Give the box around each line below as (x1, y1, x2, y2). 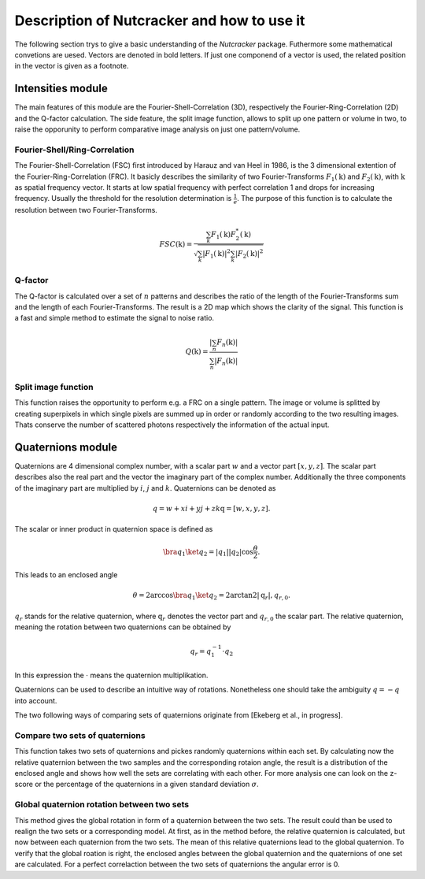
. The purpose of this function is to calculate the (236, 194, 393, 203)
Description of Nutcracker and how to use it (14, 12, 305, 29)
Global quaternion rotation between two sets (14, 799, 189, 810)
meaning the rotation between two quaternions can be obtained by (14, 622, 231, 632)
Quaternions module (14, 440, 118, 454)
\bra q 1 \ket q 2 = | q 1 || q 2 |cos (162, 547, 253, 558)
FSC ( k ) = (159, 240, 193, 249)
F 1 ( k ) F (210, 230, 236, 241)
